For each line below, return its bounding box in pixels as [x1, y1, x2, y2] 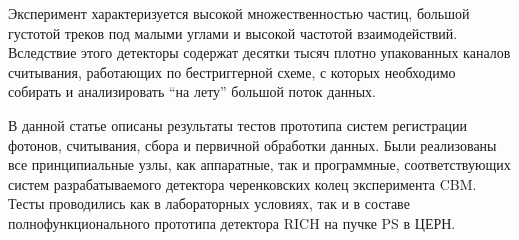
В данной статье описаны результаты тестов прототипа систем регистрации [8, 114, 468, 135]
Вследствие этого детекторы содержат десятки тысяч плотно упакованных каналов [8, 42, 511, 63]
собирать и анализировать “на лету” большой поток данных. [8, 81, 376, 102]
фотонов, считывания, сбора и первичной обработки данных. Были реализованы [8, 134, 497, 155]
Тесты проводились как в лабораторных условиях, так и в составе [8, 193, 410, 214]
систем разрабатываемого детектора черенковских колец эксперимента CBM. [8, 173, 477, 194]
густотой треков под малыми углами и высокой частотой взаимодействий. [8, 22, 458, 43]
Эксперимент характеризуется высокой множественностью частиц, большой [8, 3, 470, 23]
